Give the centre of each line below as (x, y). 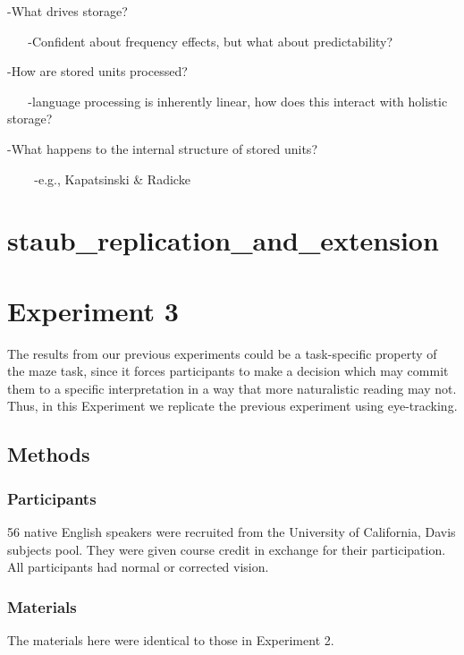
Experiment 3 (93, 310)
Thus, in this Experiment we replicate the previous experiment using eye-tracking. (232, 406)
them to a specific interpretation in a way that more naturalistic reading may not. (232, 388)
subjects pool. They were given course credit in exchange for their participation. (227, 549)
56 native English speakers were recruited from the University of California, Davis (232, 532)
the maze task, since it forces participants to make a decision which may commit (228, 371)
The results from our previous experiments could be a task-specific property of (222, 353)
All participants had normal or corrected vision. (138, 567)
